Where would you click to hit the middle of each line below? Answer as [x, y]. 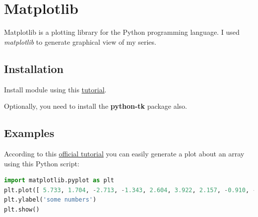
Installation [34, 68]
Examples [29, 133]
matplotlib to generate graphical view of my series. [80, 41]
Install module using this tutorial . [55, 89]
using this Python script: [42, 163]
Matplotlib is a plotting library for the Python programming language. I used [122, 32]
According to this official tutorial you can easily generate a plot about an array [124, 153]
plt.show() [22, 209]
